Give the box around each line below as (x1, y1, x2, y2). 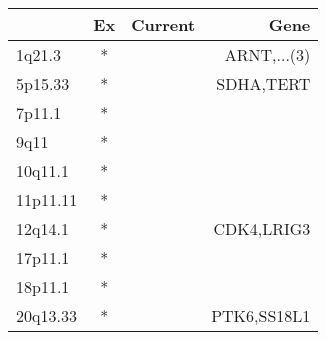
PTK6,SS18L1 (211, 304, 311, 327)
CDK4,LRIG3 (213, 217, 311, 240)
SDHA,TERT (216, 72, 311, 95)
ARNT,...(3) (224, 43, 311, 66)
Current (131, 13, 196, 36)
